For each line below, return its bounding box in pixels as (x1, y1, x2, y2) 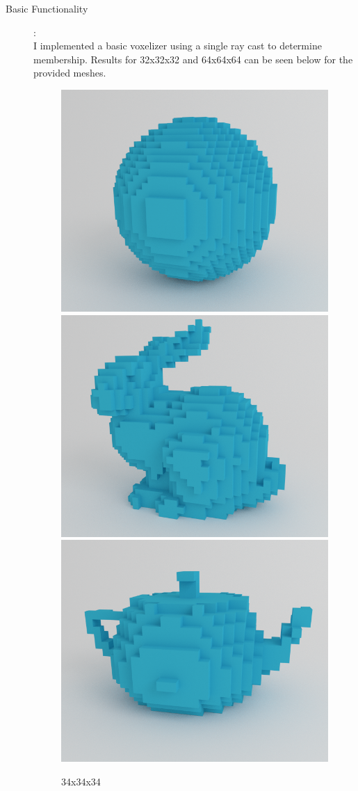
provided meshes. (33, 65, 106, 80)
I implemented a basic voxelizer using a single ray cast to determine (33, 38, 322, 53)
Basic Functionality (6, 1, 88, 15)
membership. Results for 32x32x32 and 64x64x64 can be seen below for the (33, 51, 353, 66)
